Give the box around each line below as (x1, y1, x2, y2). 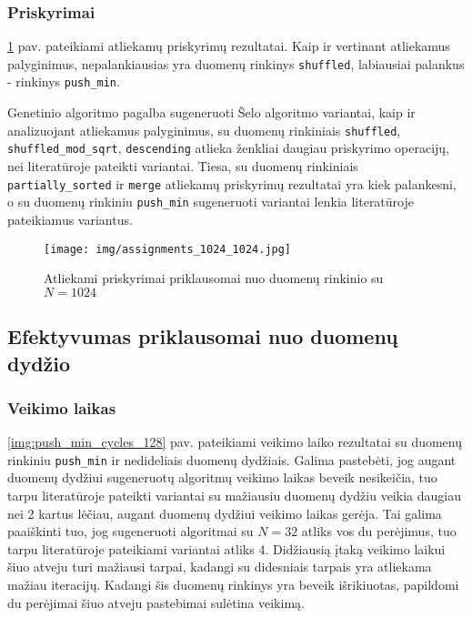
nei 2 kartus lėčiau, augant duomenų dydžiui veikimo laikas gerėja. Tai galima (7, 503, 442, 522)
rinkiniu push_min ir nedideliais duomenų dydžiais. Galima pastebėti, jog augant (7, 450, 457, 469)
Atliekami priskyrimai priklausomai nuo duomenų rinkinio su (44, 268, 384, 288)
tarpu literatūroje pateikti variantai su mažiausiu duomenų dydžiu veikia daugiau (7, 486, 461, 505)
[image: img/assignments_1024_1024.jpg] (44, 242, 292, 256)
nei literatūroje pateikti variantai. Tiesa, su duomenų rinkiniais (7, 157, 358, 176)
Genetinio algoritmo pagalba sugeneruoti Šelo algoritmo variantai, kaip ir (7, 103, 416, 122)
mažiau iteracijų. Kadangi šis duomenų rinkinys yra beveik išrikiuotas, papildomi (7, 574, 459, 593)
